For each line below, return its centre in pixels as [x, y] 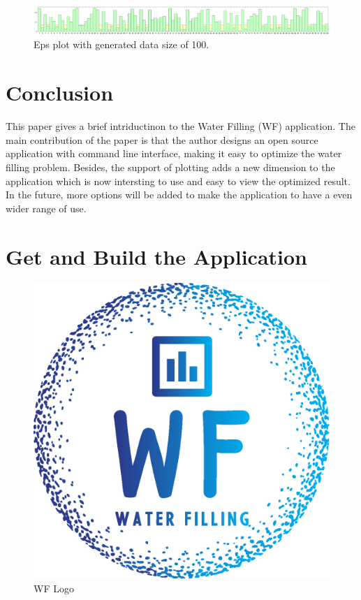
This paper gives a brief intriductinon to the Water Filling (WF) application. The [180, 126]
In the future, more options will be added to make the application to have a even [179, 195]
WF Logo [54, 588]
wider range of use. [46, 208]
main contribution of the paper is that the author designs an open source [162, 139]
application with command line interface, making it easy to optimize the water [174, 153]
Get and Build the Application [157, 256]
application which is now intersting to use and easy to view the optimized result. [178, 181]
